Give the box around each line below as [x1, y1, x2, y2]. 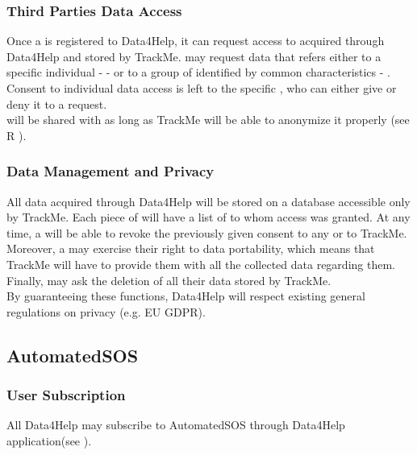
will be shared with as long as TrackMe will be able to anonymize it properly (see [6, 111, 410, 128]
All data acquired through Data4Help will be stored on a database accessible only [6, 192, 411, 209]
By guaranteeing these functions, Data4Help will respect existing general [6, 287, 365, 304]
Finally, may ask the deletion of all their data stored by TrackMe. [6, 271, 332, 288]
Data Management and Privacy [6, 161, 215, 181]
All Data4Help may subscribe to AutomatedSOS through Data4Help [6, 416, 345, 433]
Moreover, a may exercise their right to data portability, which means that [6, 240, 375, 257]
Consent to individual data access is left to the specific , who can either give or [6, 80, 397, 96]
